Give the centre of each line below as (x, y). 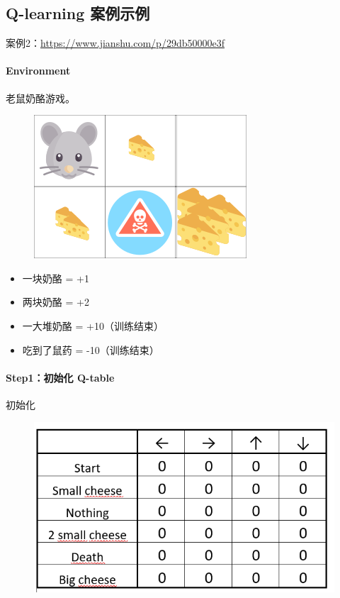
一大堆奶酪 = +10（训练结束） (93, 325)
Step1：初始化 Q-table (60, 377)
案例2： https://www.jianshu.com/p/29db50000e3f (115, 43)
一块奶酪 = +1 (56, 278)
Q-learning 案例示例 (78, 13)
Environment (38, 71)
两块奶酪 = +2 (56, 302)
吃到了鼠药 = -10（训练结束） (91, 349)
